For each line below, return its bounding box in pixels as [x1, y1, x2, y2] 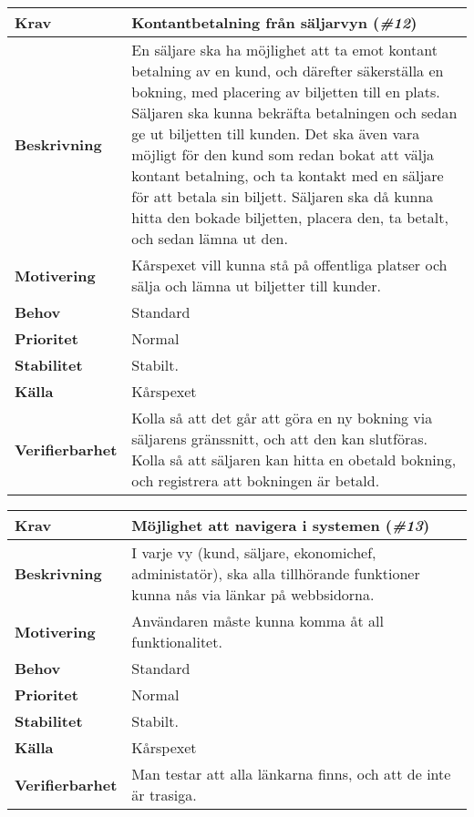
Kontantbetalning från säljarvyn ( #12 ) [131, 12, 417, 33]
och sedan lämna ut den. [131, 228, 288, 249]
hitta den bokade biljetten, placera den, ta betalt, [131, 207, 448, 228]
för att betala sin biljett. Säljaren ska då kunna [131, 186, 434, 207]
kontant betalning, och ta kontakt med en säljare [131, 165, 444, 186]
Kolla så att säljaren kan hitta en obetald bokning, [131, 449, 457, 470]
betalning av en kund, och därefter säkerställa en [131, 60, 444, 81]
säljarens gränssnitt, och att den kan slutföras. [131, 428, 428, 449]
